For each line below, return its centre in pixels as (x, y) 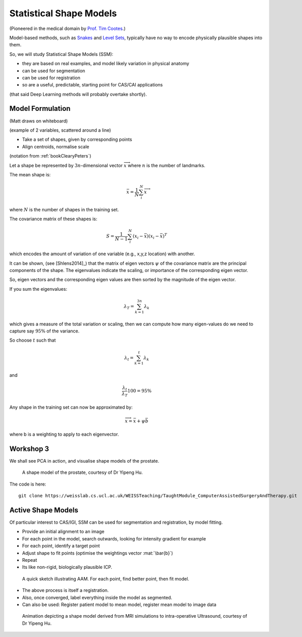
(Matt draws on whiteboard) (39, 121)
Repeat (30, 560)
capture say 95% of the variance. (44, 331)
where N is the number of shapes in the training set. (64, 209)
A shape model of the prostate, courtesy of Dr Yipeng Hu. (82, 472)
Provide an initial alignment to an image (63, 532)
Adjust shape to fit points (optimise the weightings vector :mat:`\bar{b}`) (97, 553)
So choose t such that (33, 340)
